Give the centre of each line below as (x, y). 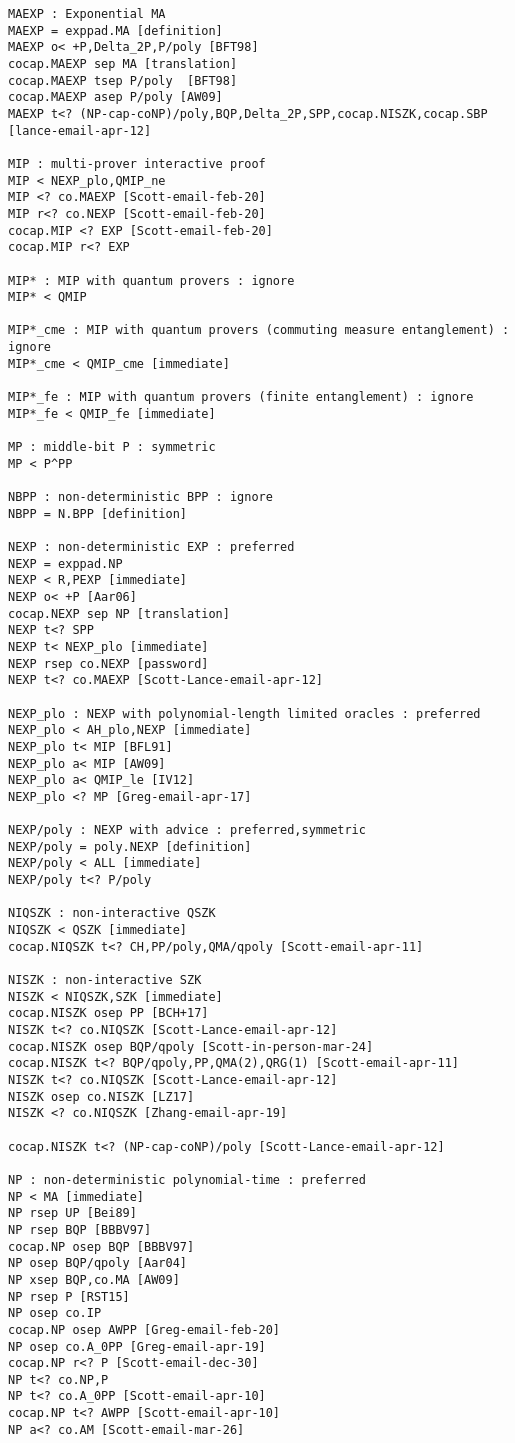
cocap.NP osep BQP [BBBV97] (101, 1246)
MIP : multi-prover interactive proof (137, 163)
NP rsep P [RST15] (69, 1296)
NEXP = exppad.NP (65, 563)
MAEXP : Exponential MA (87, 14)
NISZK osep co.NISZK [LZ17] (101, 1096)
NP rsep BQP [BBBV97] (80, 1229)
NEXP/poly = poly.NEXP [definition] (130, 846)
